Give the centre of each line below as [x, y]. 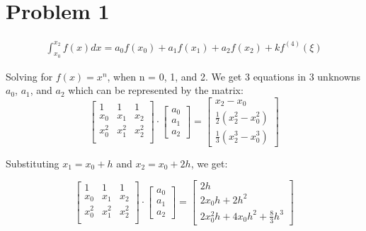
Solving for [29, 76]
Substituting [33, 163]
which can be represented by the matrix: [156, 90]
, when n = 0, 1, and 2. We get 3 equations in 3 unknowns [234, 76]
